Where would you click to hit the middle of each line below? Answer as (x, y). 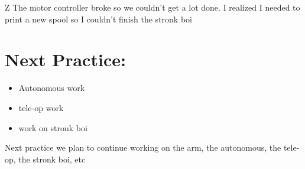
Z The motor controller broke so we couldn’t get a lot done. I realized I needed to (152, 7)
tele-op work (41, 107)
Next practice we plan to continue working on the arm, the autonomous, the (143, 147)
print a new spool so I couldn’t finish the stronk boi (98, 19)
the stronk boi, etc (52, 159)
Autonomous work (52, 88)
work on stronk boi (53, 127)
